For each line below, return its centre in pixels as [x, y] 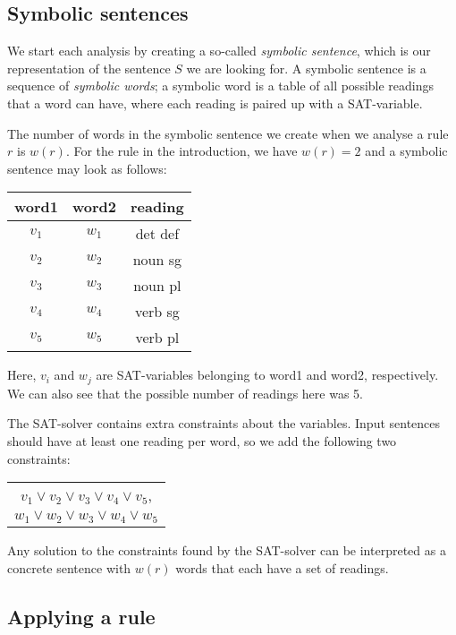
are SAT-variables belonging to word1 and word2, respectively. [267, 375]
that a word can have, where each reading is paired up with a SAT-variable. [215, 103]
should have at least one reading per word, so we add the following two [202, 441]
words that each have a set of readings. [282, 567]
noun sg [157, 260]
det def [157, 234]
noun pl [157, 286]
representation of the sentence [89, 68]
